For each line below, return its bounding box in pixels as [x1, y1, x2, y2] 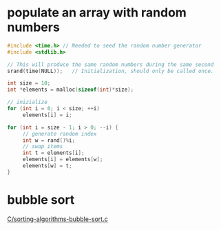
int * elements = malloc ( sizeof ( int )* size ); [7, 86, 134, 94]
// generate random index [22, 130, 97, 137]
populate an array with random [7, 5, 187, 21]
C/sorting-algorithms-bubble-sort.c [7, 215, 108, 223]
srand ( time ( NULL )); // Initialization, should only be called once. [7, 67, 214, 74]
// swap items [22, 143, 63, 150]
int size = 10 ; [7, 80, 51, 87]
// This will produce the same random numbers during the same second [7, 61, 214, 68]
